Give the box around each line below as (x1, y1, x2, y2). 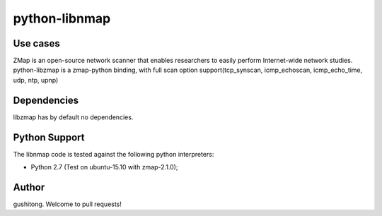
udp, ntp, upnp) (13, 76, 59, 84)
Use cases (13, 37, 60, 49)
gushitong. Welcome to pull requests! (13, 200, 122, 208)
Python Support (13, 131, 85, 143)
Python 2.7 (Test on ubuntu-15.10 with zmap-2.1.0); (30, 163, 178, 172)
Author (13, 181, 45, 193)
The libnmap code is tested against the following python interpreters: (13, 150, 214, 158)
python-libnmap (13, 11, 111, 26)
